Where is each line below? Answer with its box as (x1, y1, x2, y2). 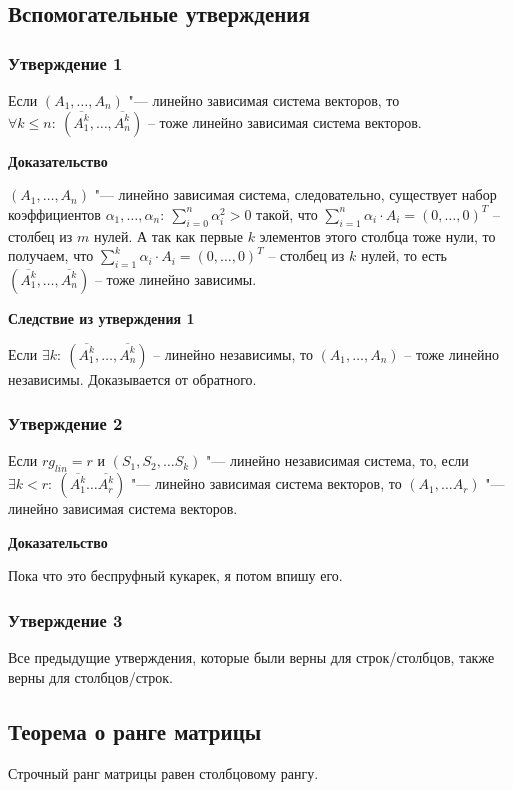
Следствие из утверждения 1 (8, 307, 195, 328)
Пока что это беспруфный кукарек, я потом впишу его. (8, 565, 343, 586)
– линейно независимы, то (153, 343, 313, 364)
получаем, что (8, 245, 94, 266)
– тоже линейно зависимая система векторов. (147, 111, 422, 132)
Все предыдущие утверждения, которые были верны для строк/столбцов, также (8, 647, 495, 668)
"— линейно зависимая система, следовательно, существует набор (94, 184, 497, 205)
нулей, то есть (360, 245, 447, 266)
